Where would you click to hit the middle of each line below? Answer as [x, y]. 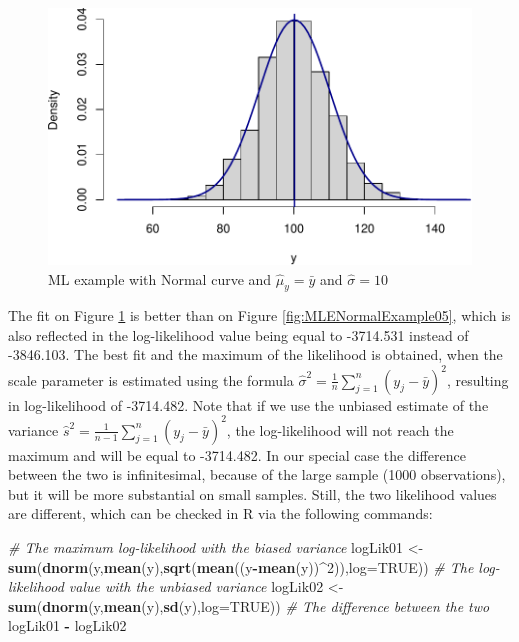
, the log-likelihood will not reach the [340, 429]
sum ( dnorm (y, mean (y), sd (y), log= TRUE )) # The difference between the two [249, 605]
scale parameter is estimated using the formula [151, 379]
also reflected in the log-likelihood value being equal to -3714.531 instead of [238, 334]
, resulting [477, 379]
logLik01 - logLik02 [67, 625]
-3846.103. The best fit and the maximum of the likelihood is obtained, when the [255, 354]
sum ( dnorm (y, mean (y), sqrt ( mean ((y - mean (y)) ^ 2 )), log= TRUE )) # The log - [254, 566]
